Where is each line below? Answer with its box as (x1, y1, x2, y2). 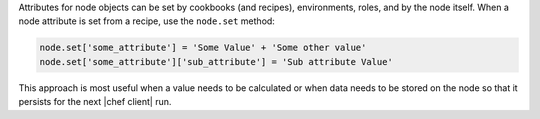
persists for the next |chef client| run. (18, 96, 172, 108)
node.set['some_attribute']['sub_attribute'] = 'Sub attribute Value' (39, 56, 394, 67)
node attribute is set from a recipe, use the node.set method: (18, 15, 275, 27)
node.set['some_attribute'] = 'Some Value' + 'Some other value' (39, 42, 367, 54)
